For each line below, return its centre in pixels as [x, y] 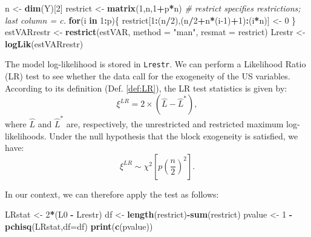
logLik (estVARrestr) [44, 43]
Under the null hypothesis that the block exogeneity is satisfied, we [174, 135]
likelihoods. [26, 135]
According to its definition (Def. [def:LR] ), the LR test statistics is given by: [146, 88]
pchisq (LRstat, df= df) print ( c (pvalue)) [79, 226]
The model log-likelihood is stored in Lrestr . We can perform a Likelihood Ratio [155, 64]
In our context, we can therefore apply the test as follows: [112, 194]
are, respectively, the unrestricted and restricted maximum [175, 123]
